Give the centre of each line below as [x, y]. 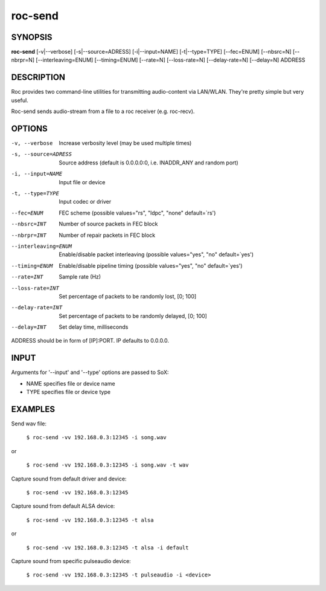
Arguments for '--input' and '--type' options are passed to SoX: [90, 372]
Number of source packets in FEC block [108, 224]
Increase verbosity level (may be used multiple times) [125, 143]
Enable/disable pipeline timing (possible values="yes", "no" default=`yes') [151, 265]
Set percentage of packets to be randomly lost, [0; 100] [128, 296]
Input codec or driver [85, 202]
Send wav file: [29, 424]
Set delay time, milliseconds [94, 327]
